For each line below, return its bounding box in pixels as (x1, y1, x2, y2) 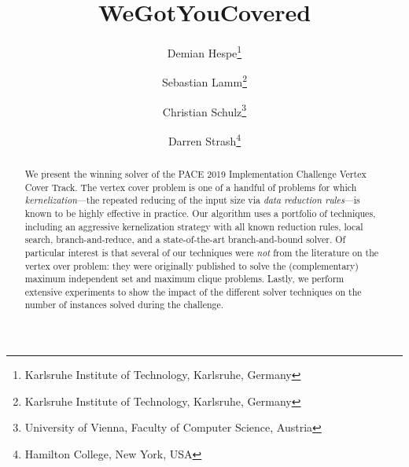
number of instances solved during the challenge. (24, 298, 224, 311)
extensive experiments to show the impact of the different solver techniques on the (24, 285, 362, 298)
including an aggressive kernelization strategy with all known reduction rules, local (24, 219, 363, 233)
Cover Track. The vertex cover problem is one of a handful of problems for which (24, 180, 357, 193)
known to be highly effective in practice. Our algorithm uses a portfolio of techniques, (24, 206, 376, 219)
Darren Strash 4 (168, 130, 241, 149)
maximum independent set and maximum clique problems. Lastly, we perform (24, 272, 345, 285)
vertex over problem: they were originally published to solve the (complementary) (24, 259, 359, 272)
